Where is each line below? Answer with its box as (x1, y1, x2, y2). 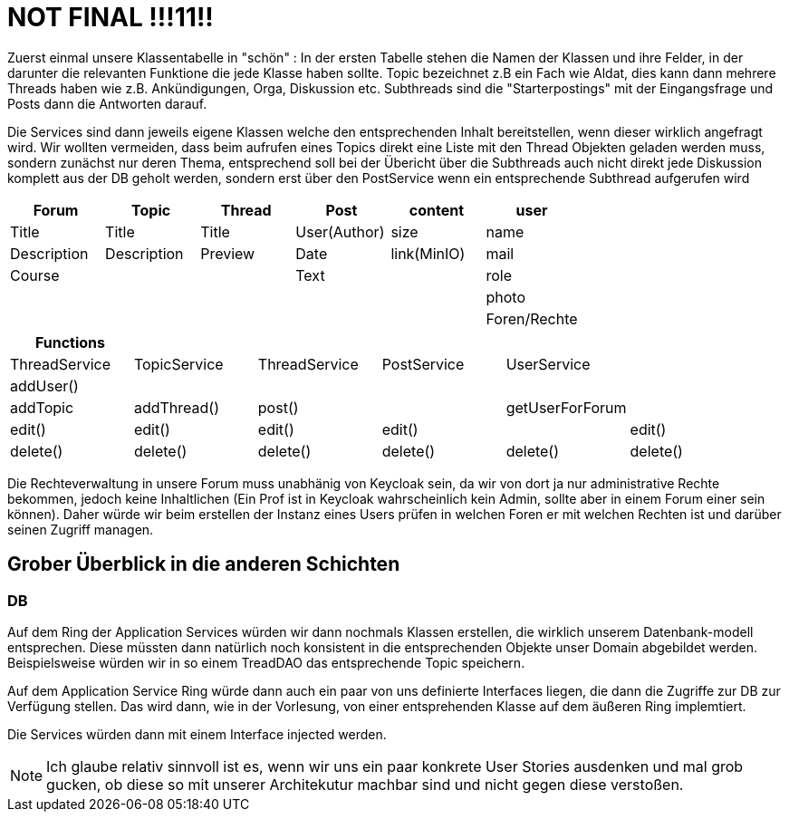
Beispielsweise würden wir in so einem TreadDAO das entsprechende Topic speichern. (7, 654, 525, 670)
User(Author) (295, 222, 385, 241)
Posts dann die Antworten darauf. (7, 95, 207, 111)
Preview (200, 244, 255, 263)
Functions (34, 332, 106, 352)
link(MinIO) (390, 244, 466, 263)
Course (10, 265, 60, 284)
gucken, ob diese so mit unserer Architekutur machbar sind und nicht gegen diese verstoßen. (46, 775, 684, 794)
